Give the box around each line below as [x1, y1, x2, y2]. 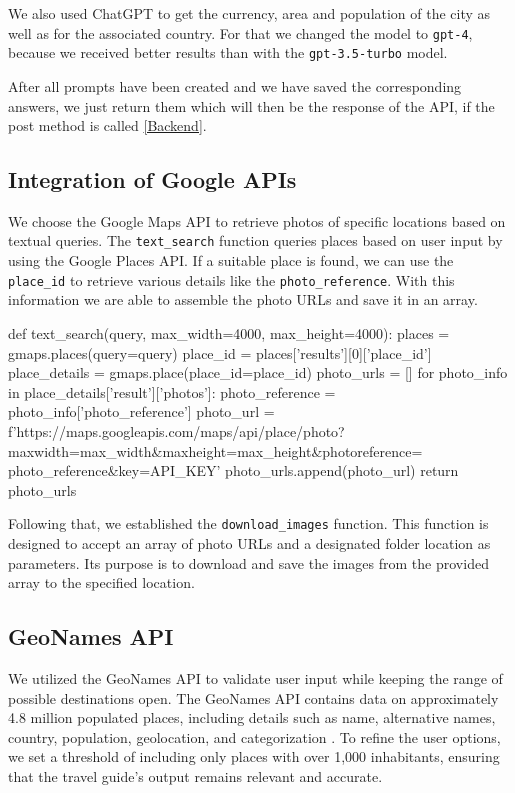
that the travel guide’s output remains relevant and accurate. [8, 765, 383, 786]
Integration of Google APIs [8, 164, 297, 195]
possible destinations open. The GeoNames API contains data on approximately [8, 687, 499, 708]
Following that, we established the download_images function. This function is [8, 513, 489, 534]
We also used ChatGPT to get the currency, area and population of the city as [8, 3, 491, 23]
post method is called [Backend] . [8, 115, 207, 136]
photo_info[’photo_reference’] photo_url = [8, 401, 275, 422]
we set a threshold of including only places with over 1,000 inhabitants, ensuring [8, 746, 500, 767]
